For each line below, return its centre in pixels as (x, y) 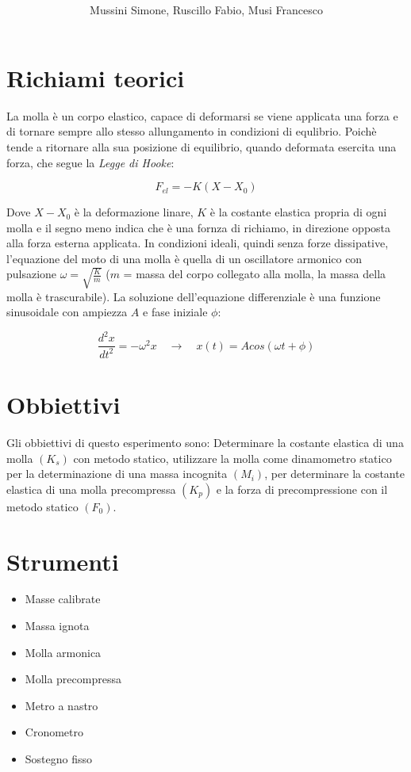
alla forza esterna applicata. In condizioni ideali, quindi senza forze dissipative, (198, 243)
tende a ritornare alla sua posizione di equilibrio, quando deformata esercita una (202, 146)
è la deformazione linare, (134, 212)
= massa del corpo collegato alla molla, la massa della (255, 274)
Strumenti (63, 561)
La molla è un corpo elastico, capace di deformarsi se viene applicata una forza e (202, 115)
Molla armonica (63, 652)
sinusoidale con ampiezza (67, 312)
